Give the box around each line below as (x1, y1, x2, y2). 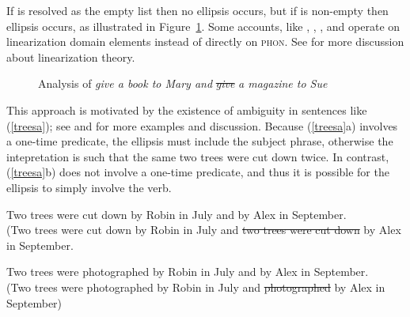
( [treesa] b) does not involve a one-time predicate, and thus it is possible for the (6, 164, 389, 180)
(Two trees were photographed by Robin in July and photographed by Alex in (6, 278, 385, 295)
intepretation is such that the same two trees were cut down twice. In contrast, (6, 148, 389, 164)
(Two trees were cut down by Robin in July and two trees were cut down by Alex (6, 221, 401, 238)
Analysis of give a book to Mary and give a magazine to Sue (38, 75, 328, 92)
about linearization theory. (6, 48, 135, 65)
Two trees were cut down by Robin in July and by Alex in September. (6, 206, 347, 222)
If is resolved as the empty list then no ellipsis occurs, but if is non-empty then (6, 2, 389, 18)
